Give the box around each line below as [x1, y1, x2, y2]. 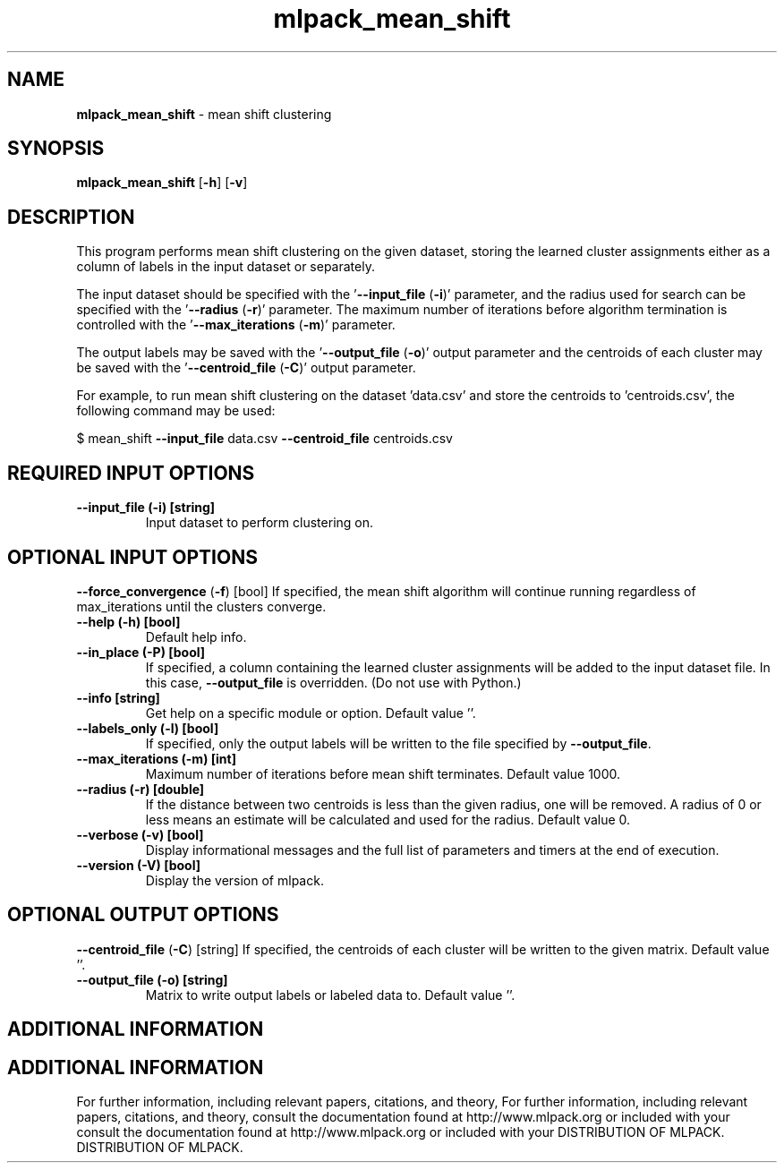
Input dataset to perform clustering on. [145, 515, 374, 531]
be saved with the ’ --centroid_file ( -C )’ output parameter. [76, 360, 416, 376]
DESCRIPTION [7, 205, 135, 228]
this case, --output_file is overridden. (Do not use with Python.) [145, 674, 522, 690]
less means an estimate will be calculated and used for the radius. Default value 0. [145, 811, 631, 827]
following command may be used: [76, 403, 276, 419]
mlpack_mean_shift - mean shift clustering [76, 106, 332, 122]
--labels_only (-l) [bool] [76, 720, 219, 736]
